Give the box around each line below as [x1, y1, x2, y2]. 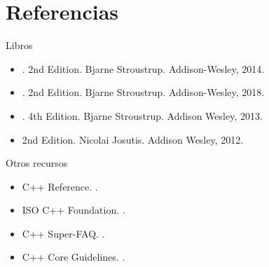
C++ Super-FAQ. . [22, 226, 105, 240]
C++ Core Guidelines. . [22, 249, 125, 264]
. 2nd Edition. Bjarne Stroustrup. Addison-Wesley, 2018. [22, 85, 265, 100]
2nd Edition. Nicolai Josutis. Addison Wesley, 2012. [22, 132, 244, 146]
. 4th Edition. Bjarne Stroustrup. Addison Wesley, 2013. [22, 108, 263, 123]
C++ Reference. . [22, 179, 98, 193]
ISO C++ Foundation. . [22, 203, 125, 217]
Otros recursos [6, 156, 68, 170]
